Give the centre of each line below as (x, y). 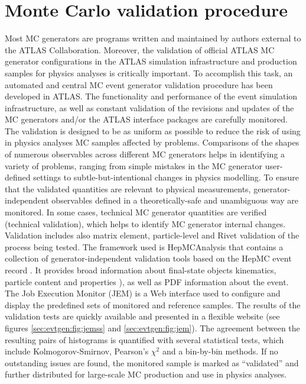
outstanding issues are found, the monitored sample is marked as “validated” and (152, 362)
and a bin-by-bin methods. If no (220, 351)
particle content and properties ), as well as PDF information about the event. (147, 281)
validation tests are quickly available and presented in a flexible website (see (142, 316)
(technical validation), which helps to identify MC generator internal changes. (145, 223)
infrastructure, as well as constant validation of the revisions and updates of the (149, 107)
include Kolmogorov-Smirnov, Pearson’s (77, 351)
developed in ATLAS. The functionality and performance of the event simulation (151, 96)
